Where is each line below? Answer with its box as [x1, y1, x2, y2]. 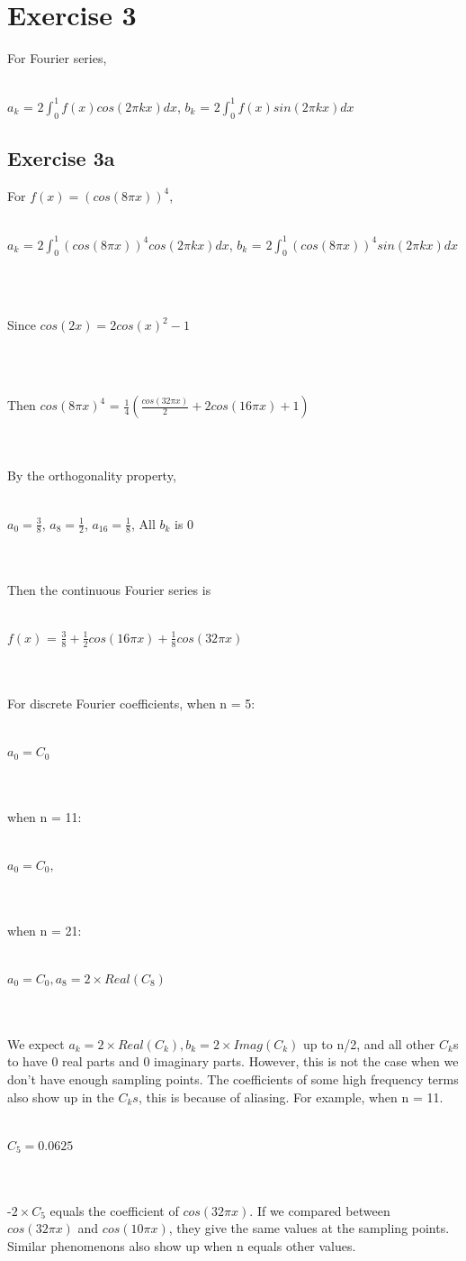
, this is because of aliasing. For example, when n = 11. [138, 1087, 444, 1106]
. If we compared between [249, 1201, 390, 1220]
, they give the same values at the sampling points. [168, 1219, 450, 1238]
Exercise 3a [7, 144, 115, 171]
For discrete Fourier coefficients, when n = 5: [7, 693, 255, 712]
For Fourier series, [7, 49, 107, 68]
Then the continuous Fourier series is [7, 580, 211, 599]
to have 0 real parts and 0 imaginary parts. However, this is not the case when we [7, 1052, 459, 1071]
